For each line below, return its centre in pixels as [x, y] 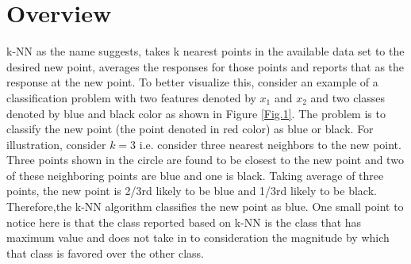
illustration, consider [56, 144]
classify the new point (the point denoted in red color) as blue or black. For [190, 129]
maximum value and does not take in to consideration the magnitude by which [198, 237]
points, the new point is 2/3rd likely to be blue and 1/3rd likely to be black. [192, 191]
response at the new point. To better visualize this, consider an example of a [192, 82]
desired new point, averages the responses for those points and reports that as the [205, 66]
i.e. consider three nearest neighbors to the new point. [270, 144]
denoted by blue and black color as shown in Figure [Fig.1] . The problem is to [196, 113]
